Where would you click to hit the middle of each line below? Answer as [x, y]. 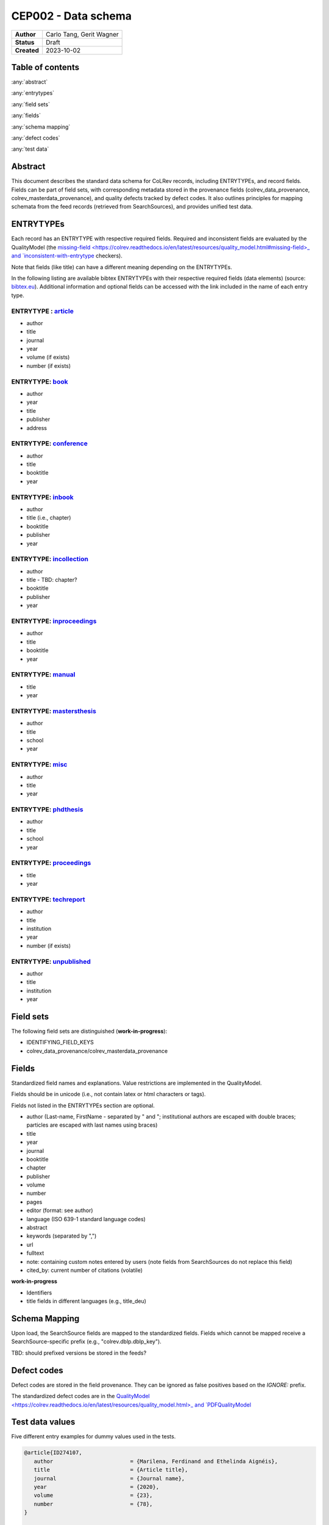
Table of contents [45, 67]
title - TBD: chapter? [52, 580]
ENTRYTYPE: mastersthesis [54, 711]
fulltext [35, 1253]
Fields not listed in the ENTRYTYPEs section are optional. [83, 1105]
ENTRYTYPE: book [40, 381]
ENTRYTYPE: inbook [43, 497]
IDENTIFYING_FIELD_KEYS [60, 1042]
